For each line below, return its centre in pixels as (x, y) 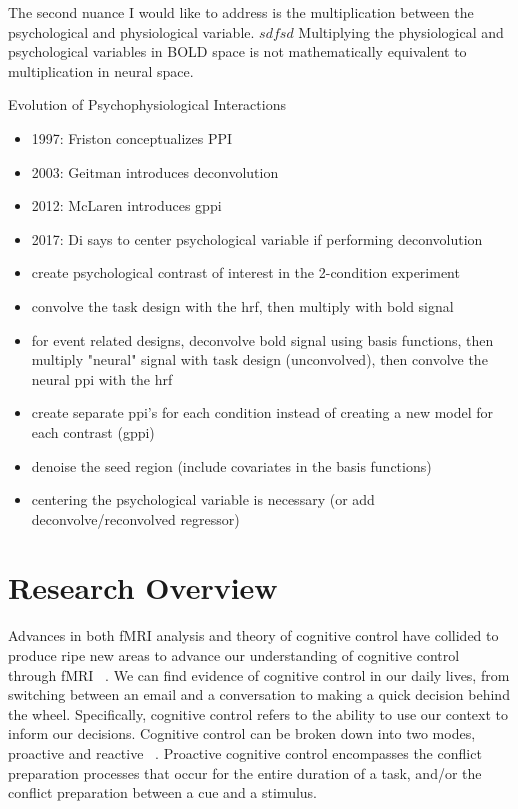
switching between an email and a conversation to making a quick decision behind (259, 694)
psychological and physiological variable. (131, 31)
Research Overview (143, 587)
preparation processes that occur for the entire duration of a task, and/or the (245, 772)
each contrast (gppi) (93, 431)
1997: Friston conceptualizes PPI (132, 137)
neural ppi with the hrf (102, 378)
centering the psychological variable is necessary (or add (203, 499)
